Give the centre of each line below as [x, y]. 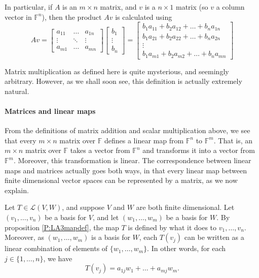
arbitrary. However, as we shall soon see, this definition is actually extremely [123, 81]
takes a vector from [100, 150]
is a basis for [111, 237]
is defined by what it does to [172, 227]
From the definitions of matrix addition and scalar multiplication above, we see [127, 130]
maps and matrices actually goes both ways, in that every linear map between [126, 170]
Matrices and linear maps [50, 111]
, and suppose [83, 207]
